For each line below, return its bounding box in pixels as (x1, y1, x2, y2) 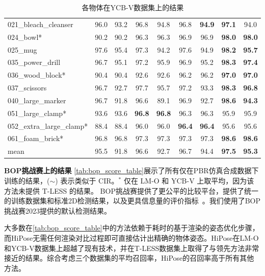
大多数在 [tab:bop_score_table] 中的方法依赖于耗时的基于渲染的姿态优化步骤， (4, 222, 259, 233)
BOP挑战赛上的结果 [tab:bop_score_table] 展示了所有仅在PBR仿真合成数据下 (4, 165, 259, 176)
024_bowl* (8, 31, 42, 42)
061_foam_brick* (8, 133, 64, 144)
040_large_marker (8, 95, 66, 105)
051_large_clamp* (8, 107, 67, 118)
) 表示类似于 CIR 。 (55, 175, 119, 186)
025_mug (8, 44, 37, 55)
